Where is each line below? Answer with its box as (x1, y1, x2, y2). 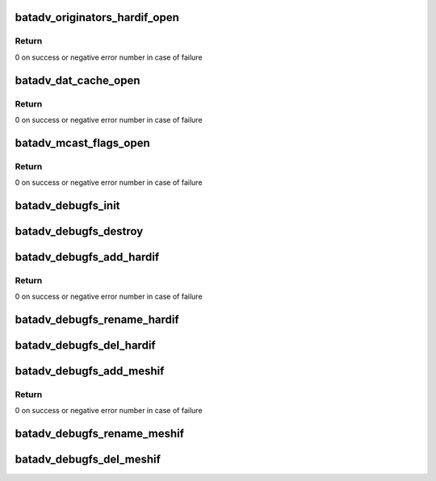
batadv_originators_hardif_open (15, 10, 179, 24)
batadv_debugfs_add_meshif (15, 364, 165, 379)
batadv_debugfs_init (15, 199, 120, 212)
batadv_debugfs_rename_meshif (15, 427, 185, 441)
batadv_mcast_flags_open (15, 136, 151, 149)
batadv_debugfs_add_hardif (15, 250, 160, 264)
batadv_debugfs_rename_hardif (15, 313, 179, 327)
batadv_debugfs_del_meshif (15, 453, 161, 466)
